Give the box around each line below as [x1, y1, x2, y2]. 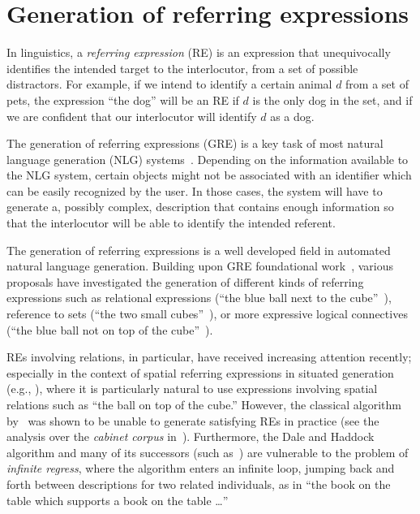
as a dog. [270, 107, 315, 124]
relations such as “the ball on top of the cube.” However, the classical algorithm [6, 396, 401, 412]
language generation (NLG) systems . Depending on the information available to [6, 150, 409, 167]
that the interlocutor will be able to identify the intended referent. [6, 214, 336, 231]
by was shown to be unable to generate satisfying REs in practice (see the [6, 412, 379, 429]
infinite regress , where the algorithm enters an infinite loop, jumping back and [6, 460, 395, 477]
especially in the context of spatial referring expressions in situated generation [6, 364, 394, 381]
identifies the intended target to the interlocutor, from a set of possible [6, 59, 358, 76]
